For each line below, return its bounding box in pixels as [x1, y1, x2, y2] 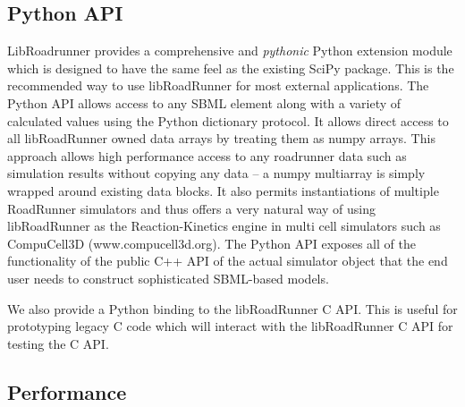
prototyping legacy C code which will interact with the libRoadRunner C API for [7, 317, 453, 335]
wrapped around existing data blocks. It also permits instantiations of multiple [7, 181, 439, 199]
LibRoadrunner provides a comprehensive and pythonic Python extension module [7, 41, 452, 60]
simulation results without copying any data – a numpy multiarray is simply [7, 164, 426, 182]
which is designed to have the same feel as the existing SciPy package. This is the [7, 58, 454, 77]
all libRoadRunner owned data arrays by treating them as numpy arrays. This [7, 129, 435, 148]
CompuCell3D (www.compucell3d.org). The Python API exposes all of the [7, 233, 416, 252]
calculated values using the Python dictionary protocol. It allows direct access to [7, 111, 449, 130]
